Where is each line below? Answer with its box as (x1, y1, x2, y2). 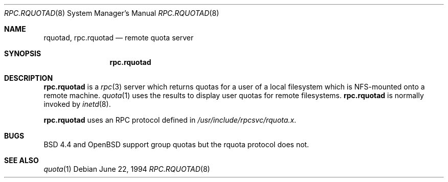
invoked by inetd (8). (43, 100, 111, 108)
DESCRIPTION (4, 74, 53, 82)
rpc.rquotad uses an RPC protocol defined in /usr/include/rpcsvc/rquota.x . (43, 116, 297, 124)
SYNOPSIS (4, 49, 41, 58)
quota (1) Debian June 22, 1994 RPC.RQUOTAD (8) (43, 165, 210, 173)
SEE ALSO (4, 156, 39, 165)
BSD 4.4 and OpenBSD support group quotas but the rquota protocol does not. (43, 140, 309, 149)
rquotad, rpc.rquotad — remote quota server (43, 33, 194, 42)
